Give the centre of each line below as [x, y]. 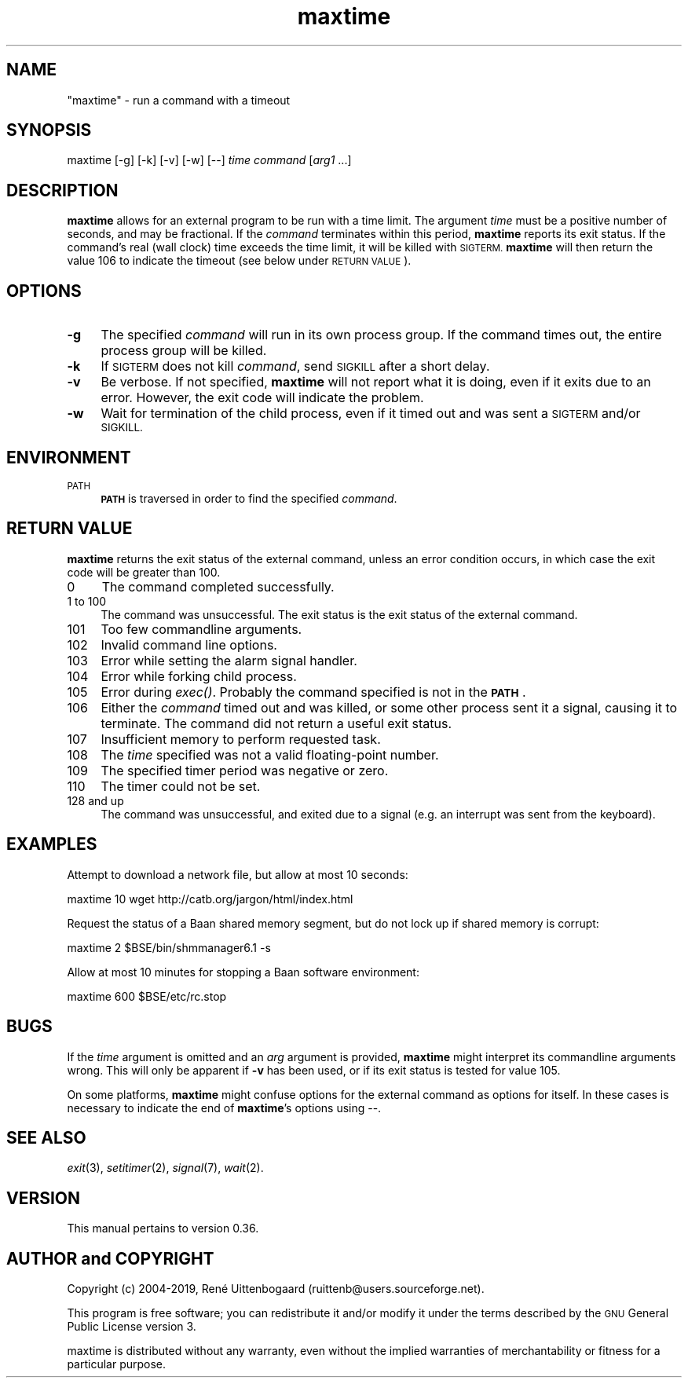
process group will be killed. [184, 351]
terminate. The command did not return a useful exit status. [276, 723]
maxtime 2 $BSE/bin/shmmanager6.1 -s [169, 947]
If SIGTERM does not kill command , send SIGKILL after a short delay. [295, 366]
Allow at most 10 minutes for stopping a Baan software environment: [243, 972]
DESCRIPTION [62, 190]
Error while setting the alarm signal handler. [229, 660]
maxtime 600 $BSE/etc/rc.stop [147, 996]
